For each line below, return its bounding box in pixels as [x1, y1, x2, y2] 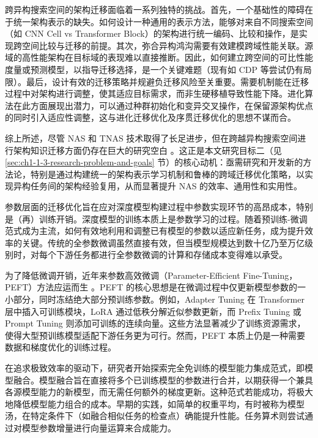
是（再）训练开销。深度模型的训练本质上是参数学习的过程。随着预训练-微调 [5, 212, 308, 225]
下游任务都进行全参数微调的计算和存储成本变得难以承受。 [56, 248, 287, 261]
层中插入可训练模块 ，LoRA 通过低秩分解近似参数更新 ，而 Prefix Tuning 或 [5, 304, 301, 317]
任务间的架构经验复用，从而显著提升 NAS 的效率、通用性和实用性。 [30, 179, 303, 192]
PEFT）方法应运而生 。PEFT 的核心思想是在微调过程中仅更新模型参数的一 [5, 281, 306, 293]
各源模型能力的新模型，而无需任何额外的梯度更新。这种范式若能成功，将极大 [5, 385, 313, 398]
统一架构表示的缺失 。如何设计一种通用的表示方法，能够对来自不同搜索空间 [13, 15, 313, 28]
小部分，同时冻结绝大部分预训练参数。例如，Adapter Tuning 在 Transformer [5, 293, 305, 306]
